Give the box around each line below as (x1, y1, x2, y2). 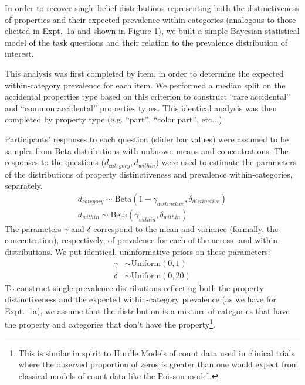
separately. (5, 179, 43, 192)
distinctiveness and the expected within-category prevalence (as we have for (5, 293, 276, 305)
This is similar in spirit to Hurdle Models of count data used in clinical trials (18, 346, 294, 359)
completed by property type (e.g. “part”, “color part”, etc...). (5, 113, 225, 125)
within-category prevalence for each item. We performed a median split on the (5, 79, 286, 91)
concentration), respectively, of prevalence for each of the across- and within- (5, 234, 280, 246)
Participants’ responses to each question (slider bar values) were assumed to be (5, 132, 289, 145)
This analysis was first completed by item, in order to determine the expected (5, 67, 284, 79)
